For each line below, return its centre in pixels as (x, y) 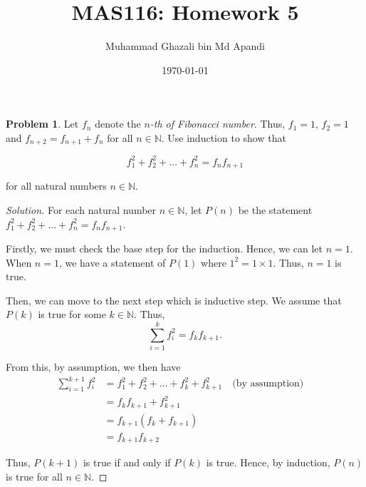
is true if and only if (127, 462)
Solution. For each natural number (81, 209)
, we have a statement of (112, 262)
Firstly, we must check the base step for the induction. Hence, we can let (164, 248)
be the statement (275, 209)
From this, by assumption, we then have (93, 367)
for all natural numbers (56, 186)
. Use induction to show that (224, 137)
